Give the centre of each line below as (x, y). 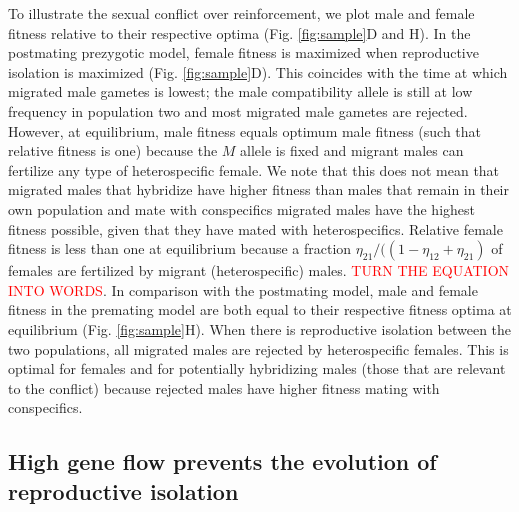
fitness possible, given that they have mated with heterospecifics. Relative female (255, 228)
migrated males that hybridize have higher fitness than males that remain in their (259, 189)
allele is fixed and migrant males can (352, 150)
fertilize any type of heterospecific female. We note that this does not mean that (254, 169)
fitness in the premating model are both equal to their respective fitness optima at (260, 309)
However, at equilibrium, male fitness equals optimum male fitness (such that (245, 130)
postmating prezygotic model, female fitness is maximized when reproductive (243, 52)
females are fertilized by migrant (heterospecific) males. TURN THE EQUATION (259, 270)
